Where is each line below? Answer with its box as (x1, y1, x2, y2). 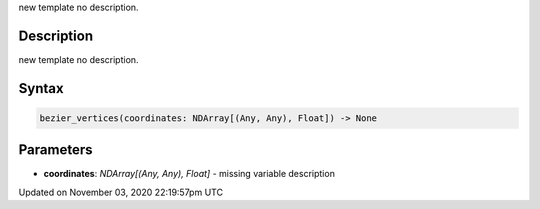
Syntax (18, 80, 64, 97)
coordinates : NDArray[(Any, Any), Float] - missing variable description (43, 168, 335, 180)
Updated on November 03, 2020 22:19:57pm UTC (18, 186, 224, 198)
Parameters (18, 141, 93, 159)
